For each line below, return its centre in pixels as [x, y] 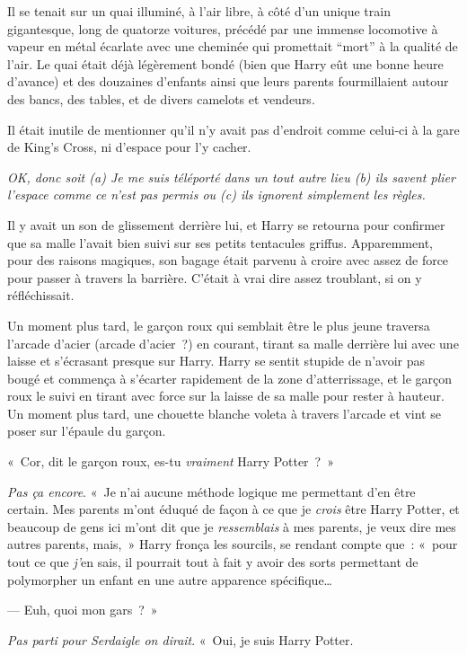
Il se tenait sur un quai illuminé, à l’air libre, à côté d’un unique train [199, 11]
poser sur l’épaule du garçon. [87, 431]
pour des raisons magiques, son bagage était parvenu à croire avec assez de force [228, 260]
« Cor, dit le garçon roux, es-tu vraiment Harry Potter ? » [171, 461]
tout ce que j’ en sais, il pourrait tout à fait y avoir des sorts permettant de [213, 562]
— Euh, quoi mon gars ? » [83, 610]
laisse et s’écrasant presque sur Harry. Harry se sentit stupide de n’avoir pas [216, 361]
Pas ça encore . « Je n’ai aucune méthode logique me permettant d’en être [211, 491]
